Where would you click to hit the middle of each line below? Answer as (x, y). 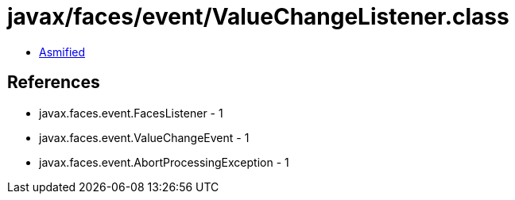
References (54, 83)
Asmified (62, 52)
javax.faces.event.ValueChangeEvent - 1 (144, 137)
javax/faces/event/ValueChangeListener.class (258, 17)
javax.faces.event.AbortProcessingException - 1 (164, 162)
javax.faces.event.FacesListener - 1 (131, 113)
